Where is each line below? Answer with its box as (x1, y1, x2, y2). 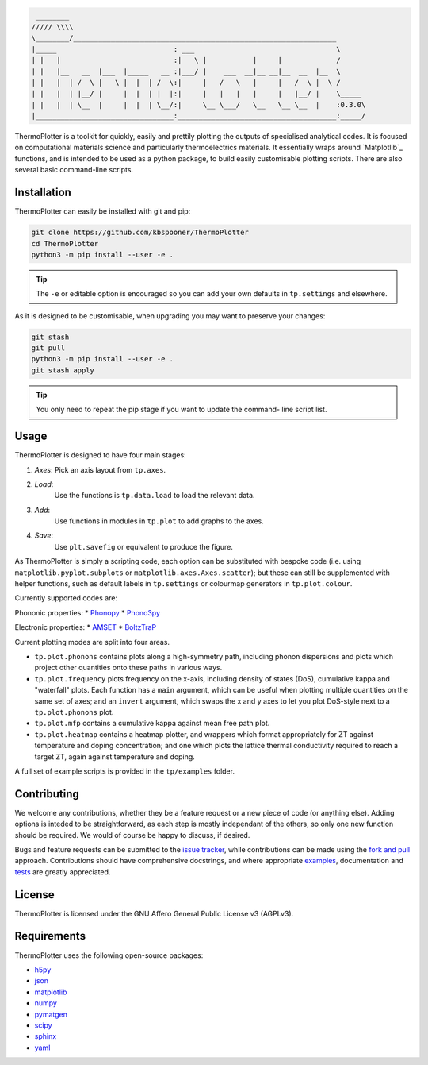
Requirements (14, 929, 86, 943)
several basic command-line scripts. (14, 165, 134, 175)
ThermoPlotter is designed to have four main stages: (14, 450, 186, 460)
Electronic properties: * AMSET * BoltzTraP (14, 623, 157, 632)
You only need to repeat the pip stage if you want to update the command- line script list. (36, 405, 327, 415)
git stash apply (31, 365, 95, 375)
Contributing (14, 787, 79, 801)
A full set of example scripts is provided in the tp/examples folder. (14, 766, 235, 776)
